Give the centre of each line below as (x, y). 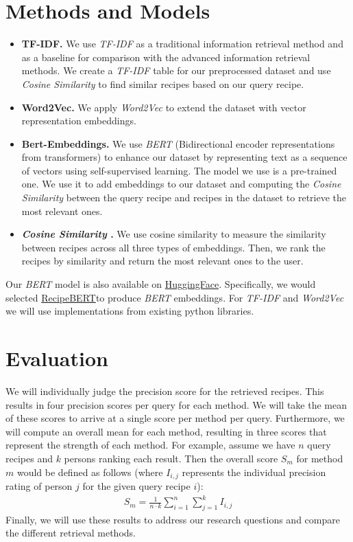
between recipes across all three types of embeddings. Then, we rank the (173, 247)
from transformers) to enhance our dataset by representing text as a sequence (184, 157)
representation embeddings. (79, 121)
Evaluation (57, 358)
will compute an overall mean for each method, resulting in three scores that (166, 431)
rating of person (39, 485)
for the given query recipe (136, 485)
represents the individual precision (254, 472)
